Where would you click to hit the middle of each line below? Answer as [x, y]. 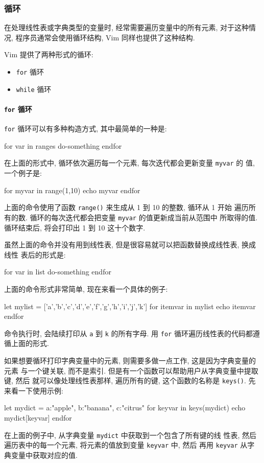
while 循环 [34, 89]
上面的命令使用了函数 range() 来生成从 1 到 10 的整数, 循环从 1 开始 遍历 [126, 207]
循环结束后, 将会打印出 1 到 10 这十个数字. [75, 227]
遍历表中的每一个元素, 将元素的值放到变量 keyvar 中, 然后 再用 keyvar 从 [126, 445]
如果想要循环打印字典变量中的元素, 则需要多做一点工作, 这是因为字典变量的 [130, 360]
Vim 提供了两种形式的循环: [49, 54]
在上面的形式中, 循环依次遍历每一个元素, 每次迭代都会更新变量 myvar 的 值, [129, 163]
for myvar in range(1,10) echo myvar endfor [72, 190]
